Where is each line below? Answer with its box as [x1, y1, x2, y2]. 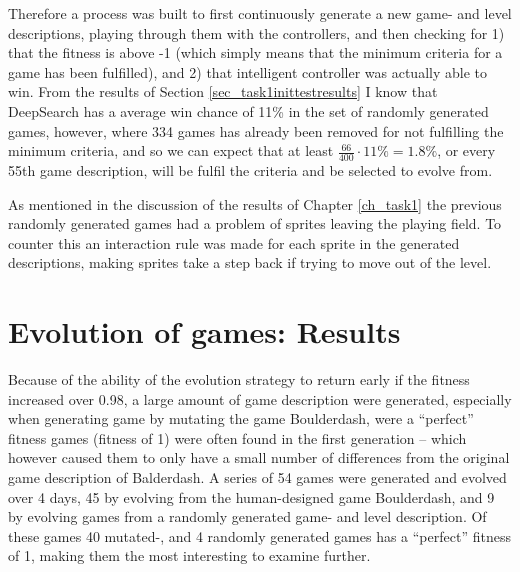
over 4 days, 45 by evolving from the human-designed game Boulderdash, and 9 [8, 486, 495, 507]
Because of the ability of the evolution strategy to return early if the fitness [8, 369, 470, 390]
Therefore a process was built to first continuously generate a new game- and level [8, 3, 512, 23]
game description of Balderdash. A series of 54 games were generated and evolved [8, 467, 507, 488]
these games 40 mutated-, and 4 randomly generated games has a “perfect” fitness [8, 525, 511, 546]
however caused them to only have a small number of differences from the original [8, 447, 510, 468]
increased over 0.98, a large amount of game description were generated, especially [8, 388, 512, 409]
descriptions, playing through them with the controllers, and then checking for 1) [8, 22, 505, 43]
